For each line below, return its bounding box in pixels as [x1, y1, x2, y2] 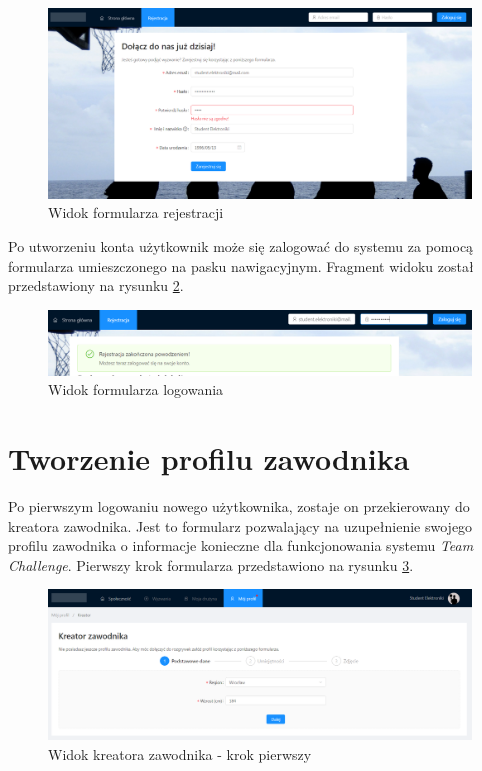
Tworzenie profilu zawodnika [8, 438, 410, 479]
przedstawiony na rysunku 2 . [8, 275, 184, 296]
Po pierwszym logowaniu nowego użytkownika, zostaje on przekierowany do [8, 495, 470, 516]
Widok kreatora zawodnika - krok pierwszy [48, 744, 312, 765]
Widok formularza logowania [48, 379, 224, 400]
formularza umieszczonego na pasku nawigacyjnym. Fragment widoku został [8, 255, 474, 276]
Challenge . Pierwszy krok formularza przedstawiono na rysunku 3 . [8, 554, 414, 575]
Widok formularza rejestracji [48, 202, 224, 223]
